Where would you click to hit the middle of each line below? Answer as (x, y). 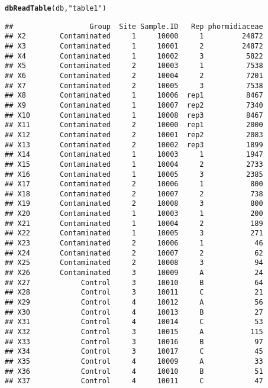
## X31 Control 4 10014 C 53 (134, 322)
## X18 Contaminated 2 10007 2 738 (134, 194)
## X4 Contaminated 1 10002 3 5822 (134, 56)
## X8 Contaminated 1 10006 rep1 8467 (134, 96)
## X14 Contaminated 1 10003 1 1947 (134, 155)
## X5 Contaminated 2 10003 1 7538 (134, 66)
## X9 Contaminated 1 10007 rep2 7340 (134, 105)
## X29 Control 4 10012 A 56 (134, 303)
